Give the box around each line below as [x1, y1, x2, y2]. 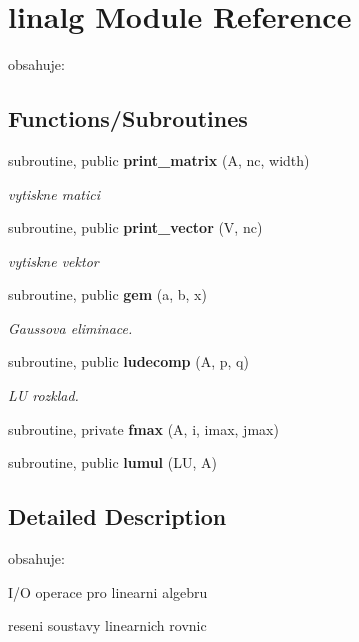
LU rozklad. [8, 385, 79, 406]
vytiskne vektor [8, 250, 99, 271]
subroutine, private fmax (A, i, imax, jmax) [8, 418, 279, 439]
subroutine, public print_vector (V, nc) [8, 217, 263, 238]
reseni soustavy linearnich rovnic [8, 615, 207, 636]
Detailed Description [8, 501, 227, 532]
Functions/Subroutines [8, 103, 248, 134]
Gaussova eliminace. [8, 317, 133, 338]
